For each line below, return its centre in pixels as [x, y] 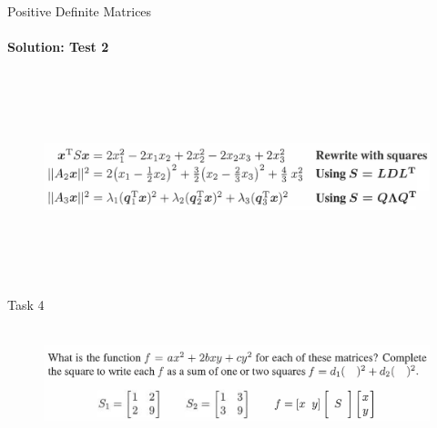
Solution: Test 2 [58, 47]
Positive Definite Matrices [80, 11]
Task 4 [26, 304]
